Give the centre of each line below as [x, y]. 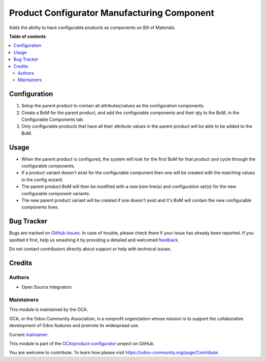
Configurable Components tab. [53, 119]
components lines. [40, 207]
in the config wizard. [42, 180]
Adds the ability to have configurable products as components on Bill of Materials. [92, 28]
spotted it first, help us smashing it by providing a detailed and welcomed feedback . [94, 240]
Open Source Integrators [47, 287]
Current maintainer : [29, 334]
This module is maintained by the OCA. [49, 309]
